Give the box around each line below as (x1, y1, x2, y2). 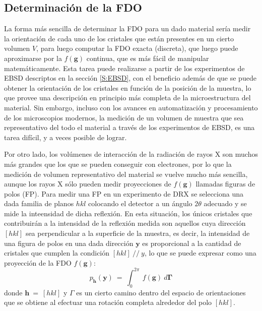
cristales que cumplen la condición (4, 247, 110, 258)
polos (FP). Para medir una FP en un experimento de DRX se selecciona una (4, 188, 243, 199)
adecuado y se (204, 198, 247, 209)
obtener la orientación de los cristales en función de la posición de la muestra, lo (4, 82, 251, 93)
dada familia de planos (4, 198, 74, 209)
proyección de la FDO (4, 257, 72, 268)
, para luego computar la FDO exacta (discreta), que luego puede (36, 43, 238, 53)
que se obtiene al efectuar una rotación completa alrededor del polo (4, 297, 212, 307)
